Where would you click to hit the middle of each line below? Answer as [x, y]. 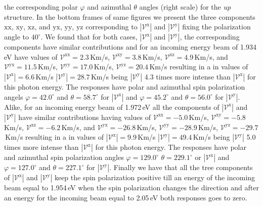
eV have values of [31, 56]
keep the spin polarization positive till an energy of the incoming [155, 177]
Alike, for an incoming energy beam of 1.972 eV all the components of [112, 107]
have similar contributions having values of [85, 117]
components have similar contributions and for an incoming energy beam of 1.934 [130, 47]
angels [14, 96]
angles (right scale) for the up [185, 7]
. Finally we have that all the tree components [181, 167]
